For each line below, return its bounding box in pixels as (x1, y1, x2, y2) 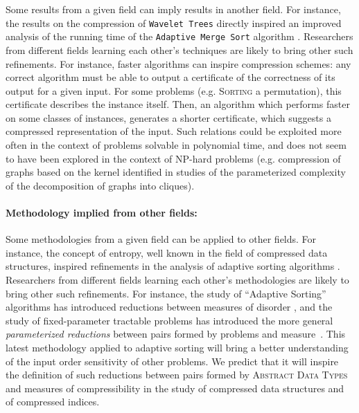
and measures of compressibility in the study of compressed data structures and (6, 380, 344, 395)
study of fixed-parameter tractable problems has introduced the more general (6, 313, 333, 327)
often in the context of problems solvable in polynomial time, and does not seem (6, 138, 347, 152)
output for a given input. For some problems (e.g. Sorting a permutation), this (6, 83, 342, 98)
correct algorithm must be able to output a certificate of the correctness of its (6, 70, 335, 84)
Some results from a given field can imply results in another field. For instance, (6, 2, 341, 16)
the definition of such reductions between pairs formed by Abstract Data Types (6, 367, 348, 382)
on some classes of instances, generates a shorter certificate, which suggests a (6, 110, 331, 125)
